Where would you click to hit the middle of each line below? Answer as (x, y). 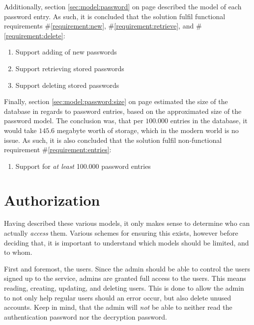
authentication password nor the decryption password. (85, 316)
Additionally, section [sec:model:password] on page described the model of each (123, 6)
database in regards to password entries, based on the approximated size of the (123, 111)
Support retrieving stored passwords (70, 68)
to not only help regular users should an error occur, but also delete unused (118, 297)
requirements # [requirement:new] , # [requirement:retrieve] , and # (103, 26)
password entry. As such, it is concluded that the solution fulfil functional (115, 16)
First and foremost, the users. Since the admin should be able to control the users (127, 268)
